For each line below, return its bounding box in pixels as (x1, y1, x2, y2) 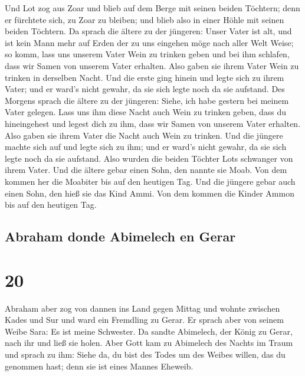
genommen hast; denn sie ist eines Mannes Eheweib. (5, 359, 194, 372)
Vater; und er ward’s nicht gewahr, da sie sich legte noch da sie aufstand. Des (5, 83, 285, 95)
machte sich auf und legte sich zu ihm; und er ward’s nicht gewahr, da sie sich (5, 140, 287, 153)
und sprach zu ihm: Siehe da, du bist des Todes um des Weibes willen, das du (5, 348, 286, 360)
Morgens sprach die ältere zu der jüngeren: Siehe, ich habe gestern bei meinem (5, 94, 289, 106)
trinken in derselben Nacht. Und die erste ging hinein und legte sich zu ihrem (5, 71, 284, 83)
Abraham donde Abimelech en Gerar (5, 227, 236, 246)
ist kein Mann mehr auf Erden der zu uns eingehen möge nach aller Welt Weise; (5, 36, 294, 48)
